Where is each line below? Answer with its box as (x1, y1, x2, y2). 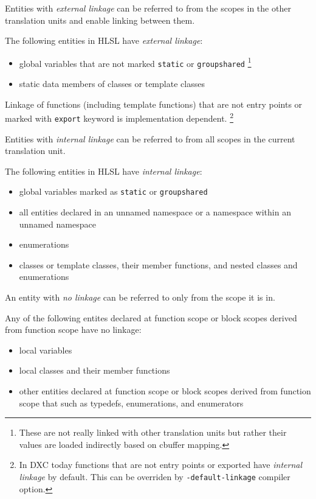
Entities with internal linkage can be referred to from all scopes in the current (5, 132, 295, 145)
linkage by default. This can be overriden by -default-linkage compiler (19, 470, 290, 483)
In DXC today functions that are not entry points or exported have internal (19, 458, 302, 471)
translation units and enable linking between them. (5, 13, 195, 26)
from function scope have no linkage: (5, 323, 142, 336)
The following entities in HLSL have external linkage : (5, 34, 203, 47)
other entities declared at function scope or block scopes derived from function (19, 384, 311, 397)
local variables (19, 343, 72, 356)
